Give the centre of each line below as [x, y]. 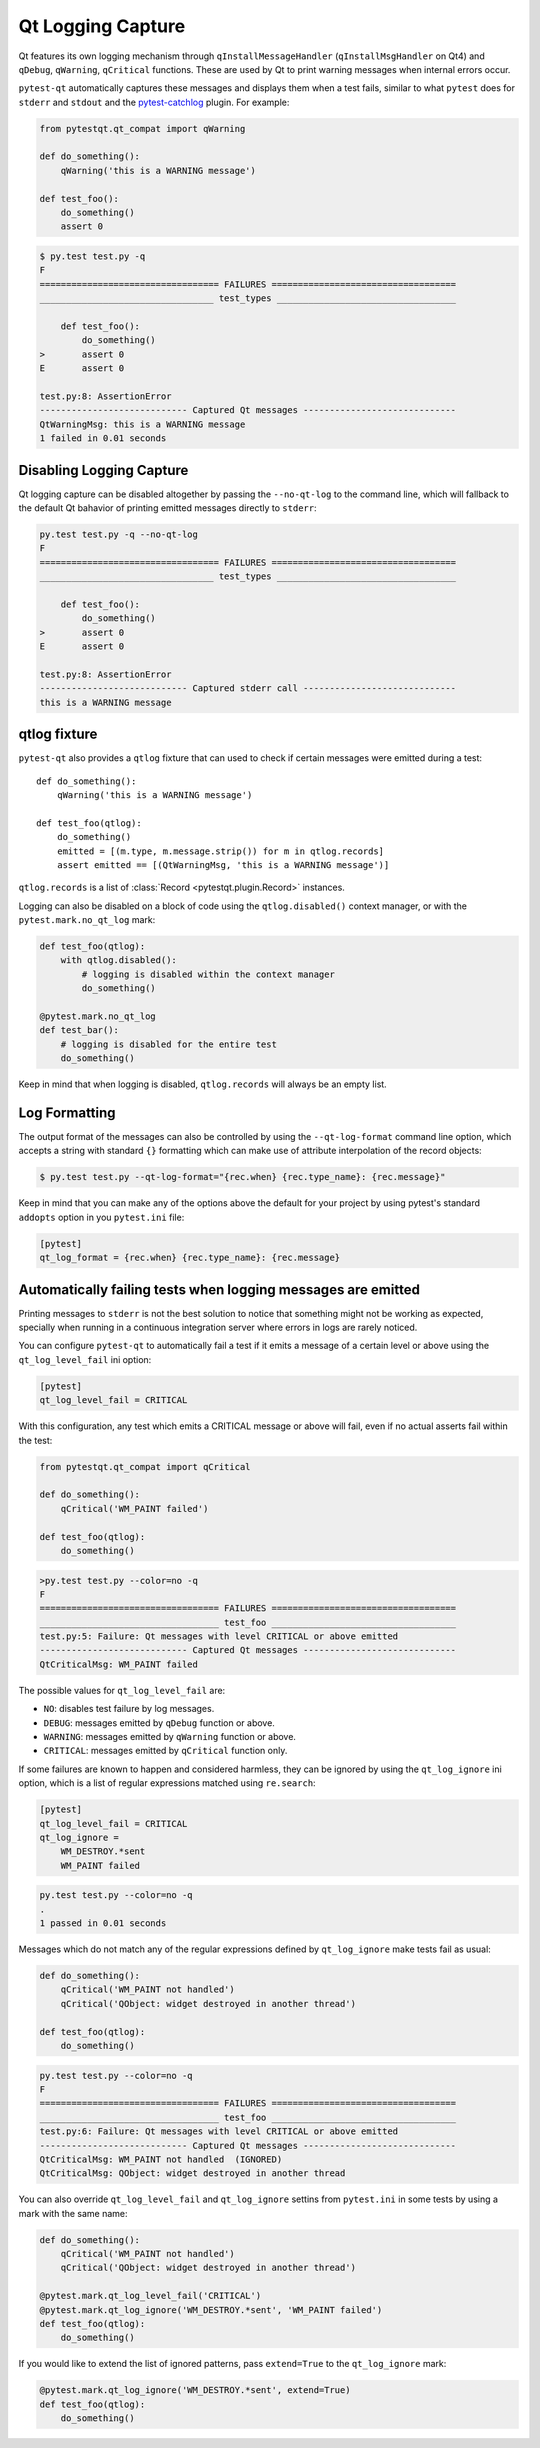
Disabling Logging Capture [103, 470]
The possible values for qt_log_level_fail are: [122, 1690]
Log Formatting [67, 1112]
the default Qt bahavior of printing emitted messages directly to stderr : [167, 507]
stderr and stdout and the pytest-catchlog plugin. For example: [154, 102]
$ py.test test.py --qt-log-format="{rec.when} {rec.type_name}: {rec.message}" [242, 1177]
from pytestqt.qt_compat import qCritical [145, 1466]
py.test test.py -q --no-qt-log [119, 534]
